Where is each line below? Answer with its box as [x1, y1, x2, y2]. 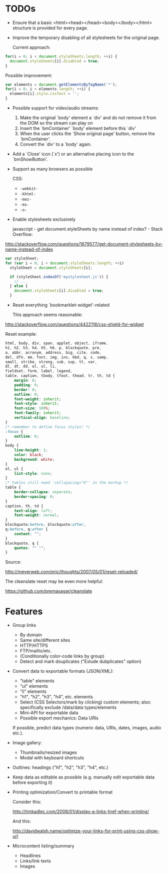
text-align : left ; [14, 508, 52, 513]
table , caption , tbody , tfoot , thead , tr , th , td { [5, 373, 115, 378]
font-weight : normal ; [14, 513, 59, 518]
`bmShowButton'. [12, 156, 48, 163]
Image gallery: [12, 740, 42, 746]
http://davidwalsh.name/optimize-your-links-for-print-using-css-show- [12, 828, 159, 834]
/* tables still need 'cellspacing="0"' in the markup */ [5, 480, 128, 485]
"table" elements [19, 678, 55, 684]
